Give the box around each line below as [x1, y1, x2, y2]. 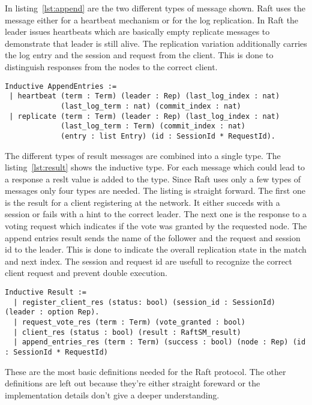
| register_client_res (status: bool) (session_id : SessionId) [13, 298, 276, 307]
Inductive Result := [5, 288, 87, 297]
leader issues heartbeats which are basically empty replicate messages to [5, 25, 270, 38]
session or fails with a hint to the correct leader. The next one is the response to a [5, 208, 307, 220]
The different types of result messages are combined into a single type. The [5, 149, 281, 161]
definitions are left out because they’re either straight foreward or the [5, 377, 260, 389]
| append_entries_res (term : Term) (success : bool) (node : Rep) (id [13, 338, 306, 347]
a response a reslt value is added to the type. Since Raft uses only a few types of [5, 172, 301, 185]
